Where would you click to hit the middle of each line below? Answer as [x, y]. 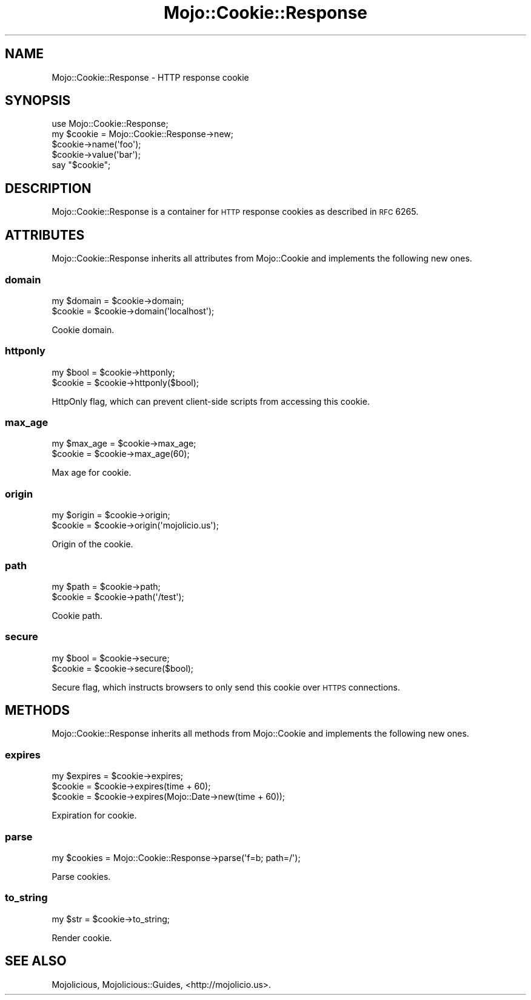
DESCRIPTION [48, 188]
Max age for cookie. [92, 473]
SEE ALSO [36, 961]
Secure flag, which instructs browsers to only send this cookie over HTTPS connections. [226, 687]
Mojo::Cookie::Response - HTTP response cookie [150, 77]
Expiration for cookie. [94, 816]
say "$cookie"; [81, 165]
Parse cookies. [81, 876]
